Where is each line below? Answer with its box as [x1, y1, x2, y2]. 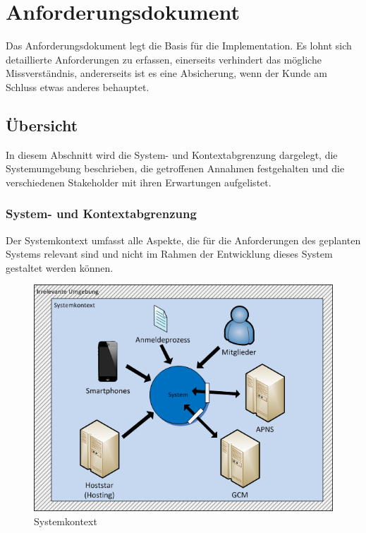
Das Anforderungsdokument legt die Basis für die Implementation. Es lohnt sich [6, 38, 352, 53]
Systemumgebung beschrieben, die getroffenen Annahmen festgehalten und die [6, 161, 345, 176]
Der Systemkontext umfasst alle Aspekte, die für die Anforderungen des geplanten [6, 232, 361, 247]
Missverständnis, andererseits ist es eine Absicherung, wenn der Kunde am [6, 66, 327, 80]
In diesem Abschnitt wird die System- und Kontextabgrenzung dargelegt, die [6, 147, 338, 162]
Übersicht [6, 114, 78, 136]
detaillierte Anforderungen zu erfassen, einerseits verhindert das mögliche [6, 52, 322, 66]
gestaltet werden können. [6, 260, 114, 275]
